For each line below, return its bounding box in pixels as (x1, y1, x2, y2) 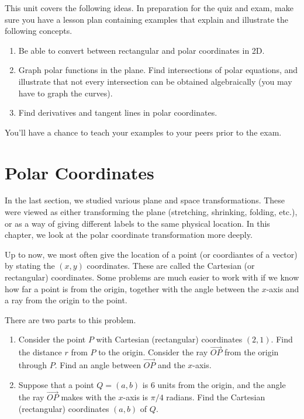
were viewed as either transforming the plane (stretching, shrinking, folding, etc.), (5, 206, 298, 218)
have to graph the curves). (18, 86, 113, 99)
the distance (18, 346, 62, 358)
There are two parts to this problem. (5, 313, 136, 325)
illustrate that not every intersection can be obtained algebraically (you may (18, 75, 292, 87)
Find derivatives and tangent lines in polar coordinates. (18, 106, 217, 119)
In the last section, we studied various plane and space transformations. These (5, 194, 285, 206)
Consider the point (18, 333, 86, 345)
